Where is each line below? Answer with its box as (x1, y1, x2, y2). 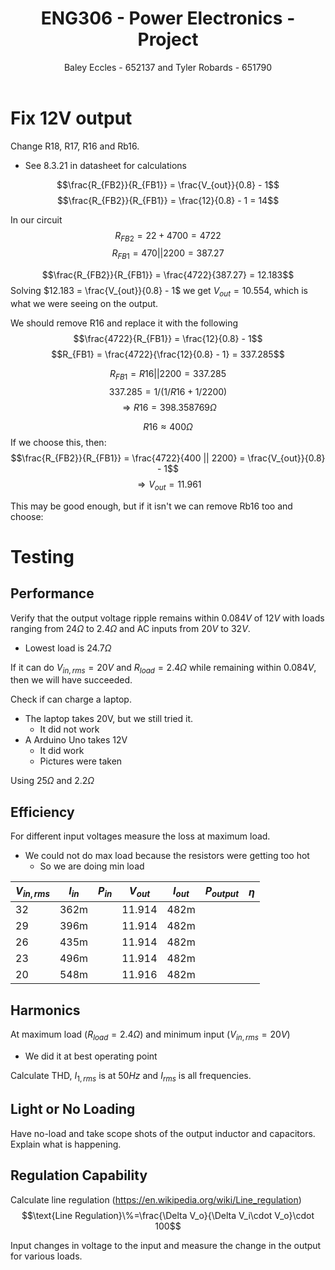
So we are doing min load (39, 860, 145, 872)
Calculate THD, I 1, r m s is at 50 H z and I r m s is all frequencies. (10, 1070, 252, 1084)
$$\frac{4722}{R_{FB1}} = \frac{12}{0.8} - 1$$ (73, 333, 263, 345)
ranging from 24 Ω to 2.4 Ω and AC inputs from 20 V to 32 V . (10, 622, 251, 634)
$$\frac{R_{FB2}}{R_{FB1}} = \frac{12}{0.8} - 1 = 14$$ (56, 194, 280, 206)
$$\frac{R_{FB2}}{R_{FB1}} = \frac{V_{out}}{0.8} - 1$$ (56, 178, 280, 191)
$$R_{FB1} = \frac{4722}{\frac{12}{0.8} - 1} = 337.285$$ (51, 348, 285, 361)
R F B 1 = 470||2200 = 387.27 (111, 247, 225, 262)
